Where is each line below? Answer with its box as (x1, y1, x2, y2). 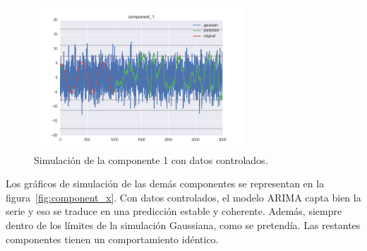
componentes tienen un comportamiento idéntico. (6, 231, 219, 246)
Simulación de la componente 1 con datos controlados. (34, 152, 268, 167)
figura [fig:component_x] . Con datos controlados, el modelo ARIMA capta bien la (6, 189, 361, 204)
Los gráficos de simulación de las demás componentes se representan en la (6, 176, 325, 191)
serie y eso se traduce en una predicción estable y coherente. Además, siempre (6, 204, 342, 218)
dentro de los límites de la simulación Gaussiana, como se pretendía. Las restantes (6, 218, 361, 233)
